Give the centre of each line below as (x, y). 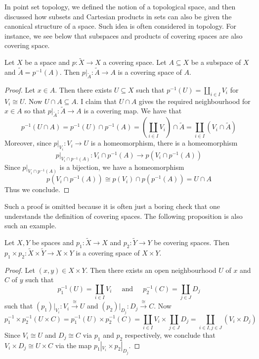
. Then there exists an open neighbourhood (151, 270)
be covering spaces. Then (192, 242)
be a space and (47, 62)
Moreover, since (28, 143)
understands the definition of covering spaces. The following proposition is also (124, 216)
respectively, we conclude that (170, 334)
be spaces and (53, 242)
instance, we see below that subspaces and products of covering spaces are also (124, 35)
